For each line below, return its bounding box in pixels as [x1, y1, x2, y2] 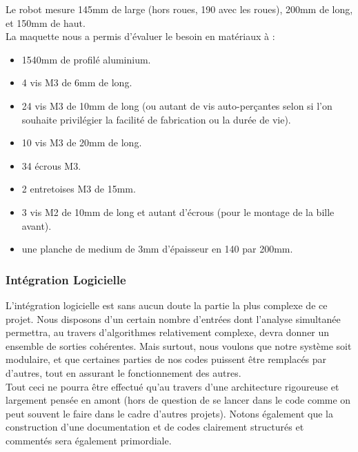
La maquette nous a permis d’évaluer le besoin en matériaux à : [6, 29, 275, 43]
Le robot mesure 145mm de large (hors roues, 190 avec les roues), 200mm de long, [6, 2, 353, 16]
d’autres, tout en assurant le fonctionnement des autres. [6, 365, 241, 380]
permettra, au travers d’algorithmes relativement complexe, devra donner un [6, 325, 330, 340]
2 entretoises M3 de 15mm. [21, 181, 136, 196]
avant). [21, 218, 52, 233]
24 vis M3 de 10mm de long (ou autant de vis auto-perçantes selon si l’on [21, 98, 332, 112]
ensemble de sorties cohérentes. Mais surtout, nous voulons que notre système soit [6, 338, 352, 353]
